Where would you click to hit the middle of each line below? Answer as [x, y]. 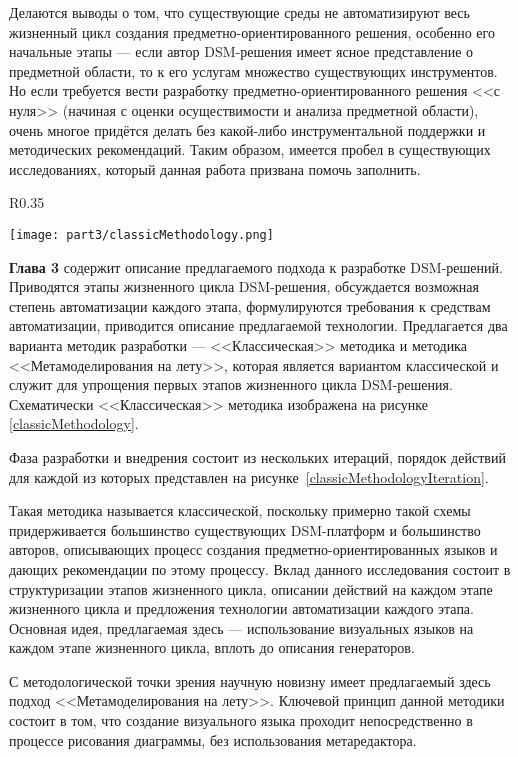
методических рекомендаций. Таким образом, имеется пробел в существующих [250, 149]
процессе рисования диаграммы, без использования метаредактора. [213, 739]
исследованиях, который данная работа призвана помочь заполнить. [215, 168]
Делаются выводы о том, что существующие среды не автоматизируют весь [239, 12]
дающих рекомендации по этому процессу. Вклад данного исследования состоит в [260, 568]
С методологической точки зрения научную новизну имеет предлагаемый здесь [250, 680]
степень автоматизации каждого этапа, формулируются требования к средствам [250, 305]
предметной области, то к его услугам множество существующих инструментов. [253, 70]
